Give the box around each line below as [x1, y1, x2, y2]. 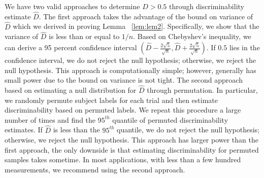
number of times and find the [5, 114, 96, 125]
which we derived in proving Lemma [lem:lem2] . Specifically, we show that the [13, 21, 259, 31]
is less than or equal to [49, 31, 120, 42]
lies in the [229, 42, 260, 53]
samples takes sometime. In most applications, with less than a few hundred [5, 154, 241, 165]
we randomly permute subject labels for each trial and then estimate [5, 94, 218, 105]
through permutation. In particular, [147, 85, 258, 95]
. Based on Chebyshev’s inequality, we [133, 31, 251, 42]
